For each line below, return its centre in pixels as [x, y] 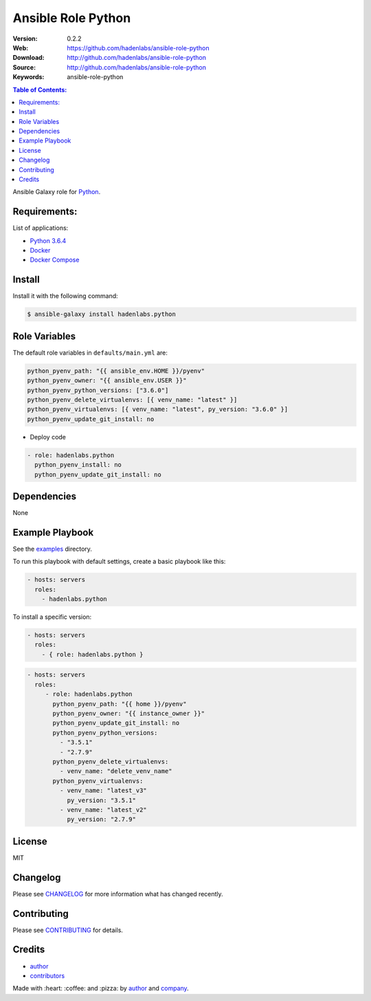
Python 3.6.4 [48, 240]
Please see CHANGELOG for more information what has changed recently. [118, 894]
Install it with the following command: [65, 296]
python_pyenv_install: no [78, 465]
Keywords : [29, 77]
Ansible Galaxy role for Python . [57, 192]
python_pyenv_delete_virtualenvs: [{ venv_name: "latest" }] [132, 400]
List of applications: [41, 228]
